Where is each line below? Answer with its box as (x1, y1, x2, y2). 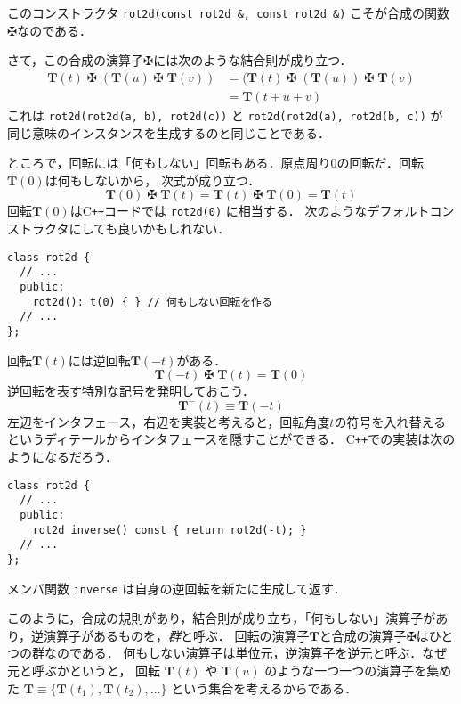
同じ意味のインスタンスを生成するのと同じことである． (7, 123, 330, 142)
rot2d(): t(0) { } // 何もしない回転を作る (32, 295, 272, 308)
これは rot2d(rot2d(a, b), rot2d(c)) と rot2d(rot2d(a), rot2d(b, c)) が (7, 105, 443, 124)
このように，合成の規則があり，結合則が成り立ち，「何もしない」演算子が (7, 609, 436, 627)
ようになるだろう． (7, 446, 118, 465)
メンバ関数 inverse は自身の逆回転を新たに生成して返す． (7, 578, 346, 597)
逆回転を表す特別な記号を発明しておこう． (7, 381, 255, 400)
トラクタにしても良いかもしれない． (19, 219, 230, 237)
